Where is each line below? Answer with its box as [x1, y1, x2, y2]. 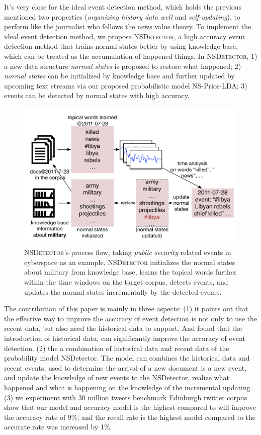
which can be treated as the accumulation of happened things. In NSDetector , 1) [4, 50, 257, 61]
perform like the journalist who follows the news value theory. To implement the [4, 21, 251, 32]
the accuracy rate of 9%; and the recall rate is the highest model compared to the [4, 411, 256, 422]
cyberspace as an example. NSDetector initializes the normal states [24, 256, 235, 267]
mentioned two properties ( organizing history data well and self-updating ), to [4, 11, 241, 22]
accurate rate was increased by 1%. [4, 421, 112, 432]
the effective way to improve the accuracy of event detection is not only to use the [4, 313, 257, 323]
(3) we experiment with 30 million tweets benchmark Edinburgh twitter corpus [4, 392, 247, 402]
